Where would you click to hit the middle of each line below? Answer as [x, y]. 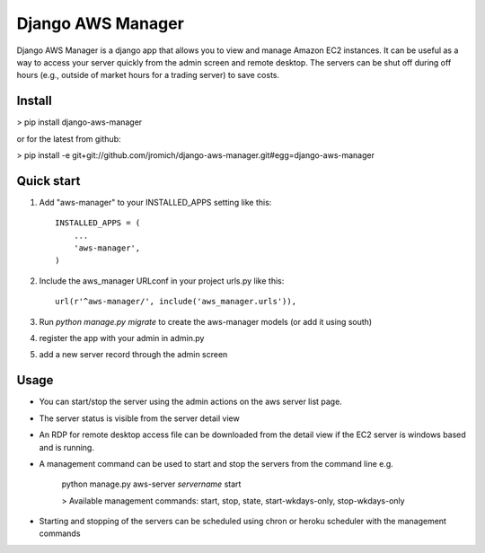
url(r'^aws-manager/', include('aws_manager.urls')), [176, 302]
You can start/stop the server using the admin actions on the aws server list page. [191, 402]
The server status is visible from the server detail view [139, 418]
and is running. [66, 447]
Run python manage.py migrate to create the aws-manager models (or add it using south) [206, 321]
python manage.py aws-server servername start [151, 484]
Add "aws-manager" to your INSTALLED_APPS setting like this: [155, 202]
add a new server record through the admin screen [133, 355]
